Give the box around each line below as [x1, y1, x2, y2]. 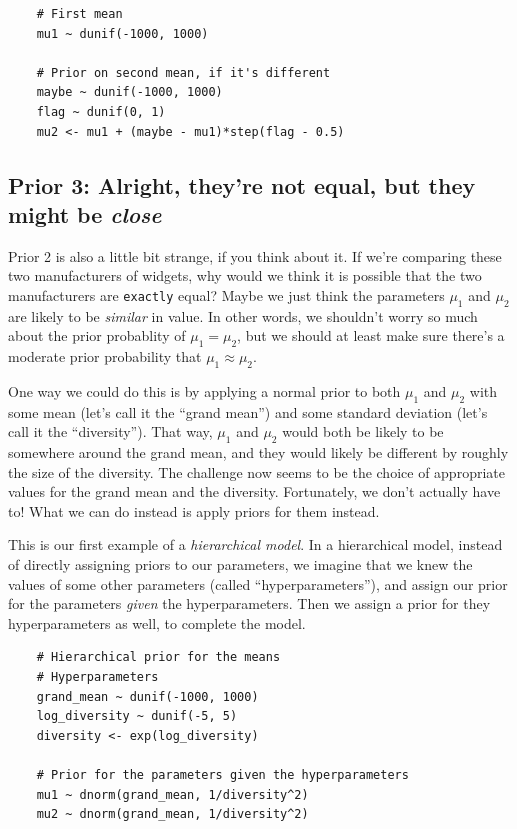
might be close [8, 198, 162, 229]
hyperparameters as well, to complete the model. [8, 612, 306, 633]
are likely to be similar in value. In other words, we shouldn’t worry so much [8, 305, 478, 326]
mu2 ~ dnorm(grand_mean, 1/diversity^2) [36, 807, 309, 822]
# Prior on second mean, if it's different [36, 65, 331, 80]
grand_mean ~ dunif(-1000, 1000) [36, 689, 259, 704]
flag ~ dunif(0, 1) [36, 104, 166, 119]
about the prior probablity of [8, 325, 186, 346]
